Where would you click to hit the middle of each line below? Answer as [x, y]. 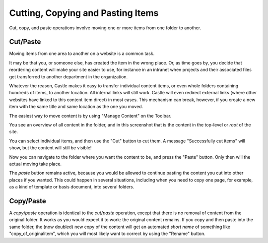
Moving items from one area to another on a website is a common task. [82, 54]
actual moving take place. [35, 164]
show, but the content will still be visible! [50, 148]
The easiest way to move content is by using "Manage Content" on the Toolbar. [90, 116]
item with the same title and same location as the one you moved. [76, 107]
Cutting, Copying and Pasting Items [84, 13]
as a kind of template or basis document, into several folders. [72, 187]
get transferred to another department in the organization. [68, 76]
